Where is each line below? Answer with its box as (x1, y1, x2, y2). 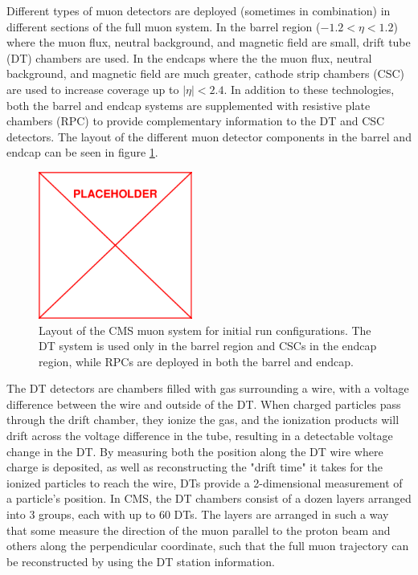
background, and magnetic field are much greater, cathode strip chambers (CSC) (6, 65, 405, 82)
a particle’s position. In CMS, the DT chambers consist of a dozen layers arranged (6, 490, 412, 507)
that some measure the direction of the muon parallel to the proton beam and (6, 521, 391, 538)
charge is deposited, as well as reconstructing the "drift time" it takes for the (6, 459, 383, 475)
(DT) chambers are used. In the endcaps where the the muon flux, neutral (6, 49, 372, 66)
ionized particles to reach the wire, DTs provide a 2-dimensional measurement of (6, 474, 403, 491)
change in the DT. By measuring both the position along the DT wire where (6, 442, 383, 459)
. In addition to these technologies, (223, 80, 395, 97)
